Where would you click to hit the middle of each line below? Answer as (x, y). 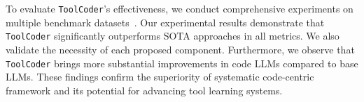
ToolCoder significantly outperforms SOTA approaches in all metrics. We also (173, 36)
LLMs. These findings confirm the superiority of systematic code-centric (160, 77)
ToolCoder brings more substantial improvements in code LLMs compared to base (182, 63)
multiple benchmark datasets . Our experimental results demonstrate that (165, 22)
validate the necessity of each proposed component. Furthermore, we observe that (180, 49)
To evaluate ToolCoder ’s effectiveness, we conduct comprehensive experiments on (180, 8)
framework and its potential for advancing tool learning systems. (144, 90)
